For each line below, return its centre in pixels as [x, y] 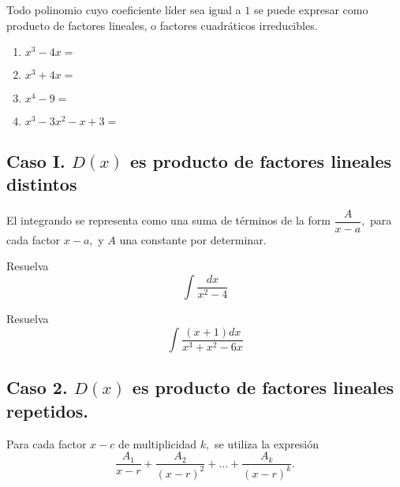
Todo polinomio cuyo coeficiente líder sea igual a [124, 9]
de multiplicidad [157, 443]
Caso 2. [37, 387]
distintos [42, 183]
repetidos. [47, 410]
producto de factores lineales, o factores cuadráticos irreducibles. [162, 25]
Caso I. [36, 160]
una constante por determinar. [193, 239]
